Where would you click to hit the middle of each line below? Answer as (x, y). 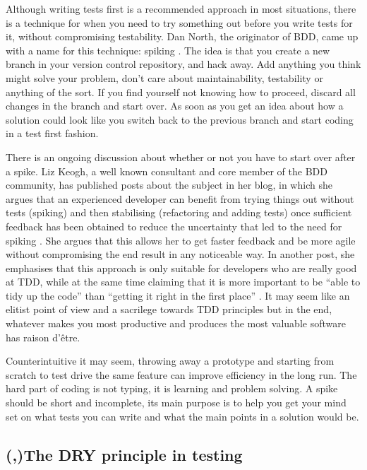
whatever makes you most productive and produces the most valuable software (176, 323)
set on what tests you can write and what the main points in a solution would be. (182, 416)
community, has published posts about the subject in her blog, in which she (169, 185)
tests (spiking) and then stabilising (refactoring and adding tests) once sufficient (179, 212)
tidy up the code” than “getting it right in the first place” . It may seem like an (178, 295)
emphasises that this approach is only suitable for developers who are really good (181, 268)
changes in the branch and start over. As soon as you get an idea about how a (175, 106)
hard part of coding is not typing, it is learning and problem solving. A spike (172, 388)
